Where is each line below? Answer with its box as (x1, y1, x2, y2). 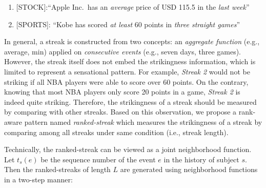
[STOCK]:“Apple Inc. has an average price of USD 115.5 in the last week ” (16, 2, 250, 12)
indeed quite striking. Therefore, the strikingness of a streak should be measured (4, 96, 257, 107)
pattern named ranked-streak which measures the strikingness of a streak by (24, 116, 262, 127)
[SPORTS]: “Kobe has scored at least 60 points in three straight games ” (16, 18, 240, 29)
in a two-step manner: (4, 174, 73, 184)
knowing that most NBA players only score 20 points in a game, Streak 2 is (4, 86, 240, 97)
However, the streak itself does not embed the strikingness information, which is (4, 56, 256, 67)
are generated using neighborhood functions (120, 164, 258, 175)
